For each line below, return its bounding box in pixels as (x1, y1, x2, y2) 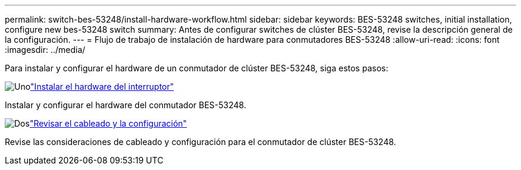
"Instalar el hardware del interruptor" (30, 81, 174, 92)
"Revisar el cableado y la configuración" (29, 118, 187, 128)
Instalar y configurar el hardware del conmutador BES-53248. (5, 100, 246, 110)
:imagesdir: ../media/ (5, 45, 86, 55)
